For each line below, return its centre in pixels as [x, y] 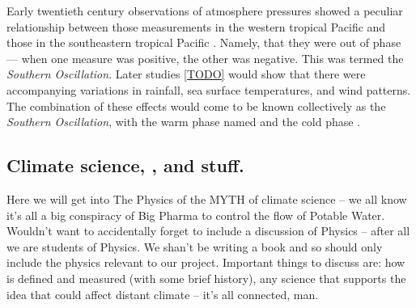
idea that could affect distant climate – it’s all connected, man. [163, 294]
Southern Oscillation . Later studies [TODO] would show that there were [186, 74]
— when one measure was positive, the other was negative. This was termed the [205, 58]
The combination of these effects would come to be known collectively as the [196, 105]
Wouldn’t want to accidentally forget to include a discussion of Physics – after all [208, 231]
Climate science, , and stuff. [125, 165]
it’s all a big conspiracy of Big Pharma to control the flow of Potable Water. [196, 215]
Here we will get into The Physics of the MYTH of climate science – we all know [207, 198]
